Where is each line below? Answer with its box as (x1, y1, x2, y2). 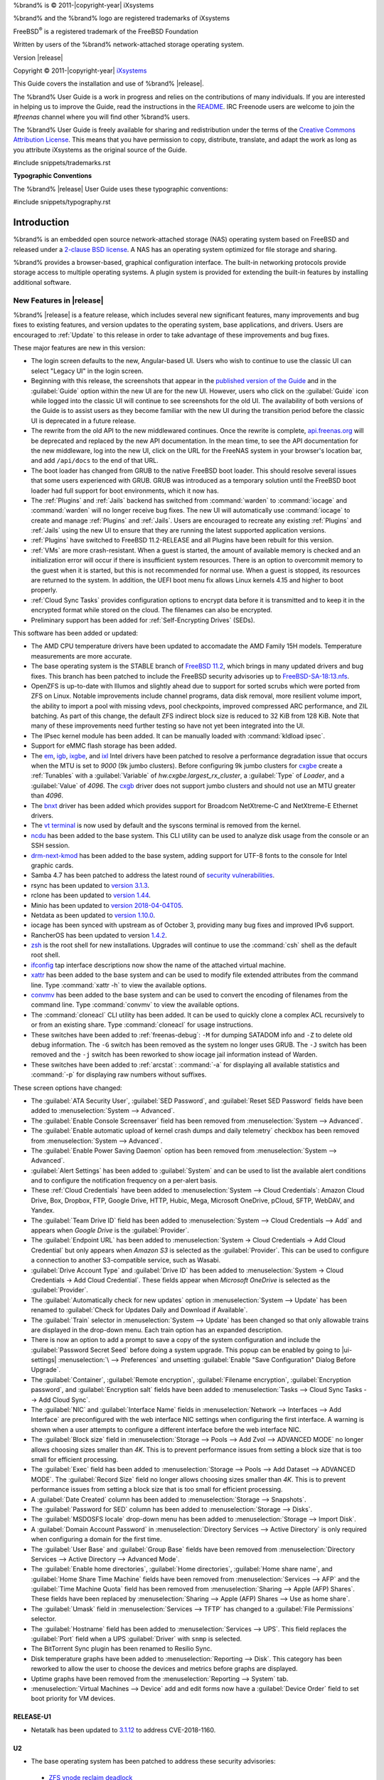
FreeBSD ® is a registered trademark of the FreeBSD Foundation (13, 26, 198, 36)
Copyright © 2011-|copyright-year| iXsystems (13, 66, 147, 75)
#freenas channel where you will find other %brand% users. (13, 112, 190, 121)
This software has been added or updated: (13, 629, 139, 637)
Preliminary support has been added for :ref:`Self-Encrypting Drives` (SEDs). (31, 616, 255, 624)
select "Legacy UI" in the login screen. (31, 367, 144, 375)
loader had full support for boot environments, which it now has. (31, 486, 220, 495)
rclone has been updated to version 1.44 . (31, 891, 151, 900)
